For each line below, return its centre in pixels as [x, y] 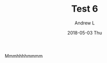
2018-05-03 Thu [85, 33]
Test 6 [85, 9]
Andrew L [85, 23]
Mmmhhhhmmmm [24, 56]
